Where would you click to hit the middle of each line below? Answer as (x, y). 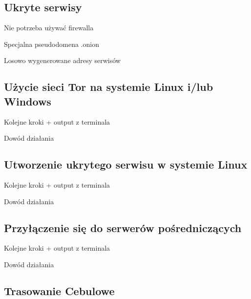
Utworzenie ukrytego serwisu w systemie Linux (126, 164)
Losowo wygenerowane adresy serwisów (62, 60)
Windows (28, 101)
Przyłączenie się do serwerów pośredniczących (123, 227)
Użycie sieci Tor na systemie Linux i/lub (109, 87)
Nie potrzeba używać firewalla (49, 28)
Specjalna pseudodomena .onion (52, 44)
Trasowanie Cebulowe (59, 290)
